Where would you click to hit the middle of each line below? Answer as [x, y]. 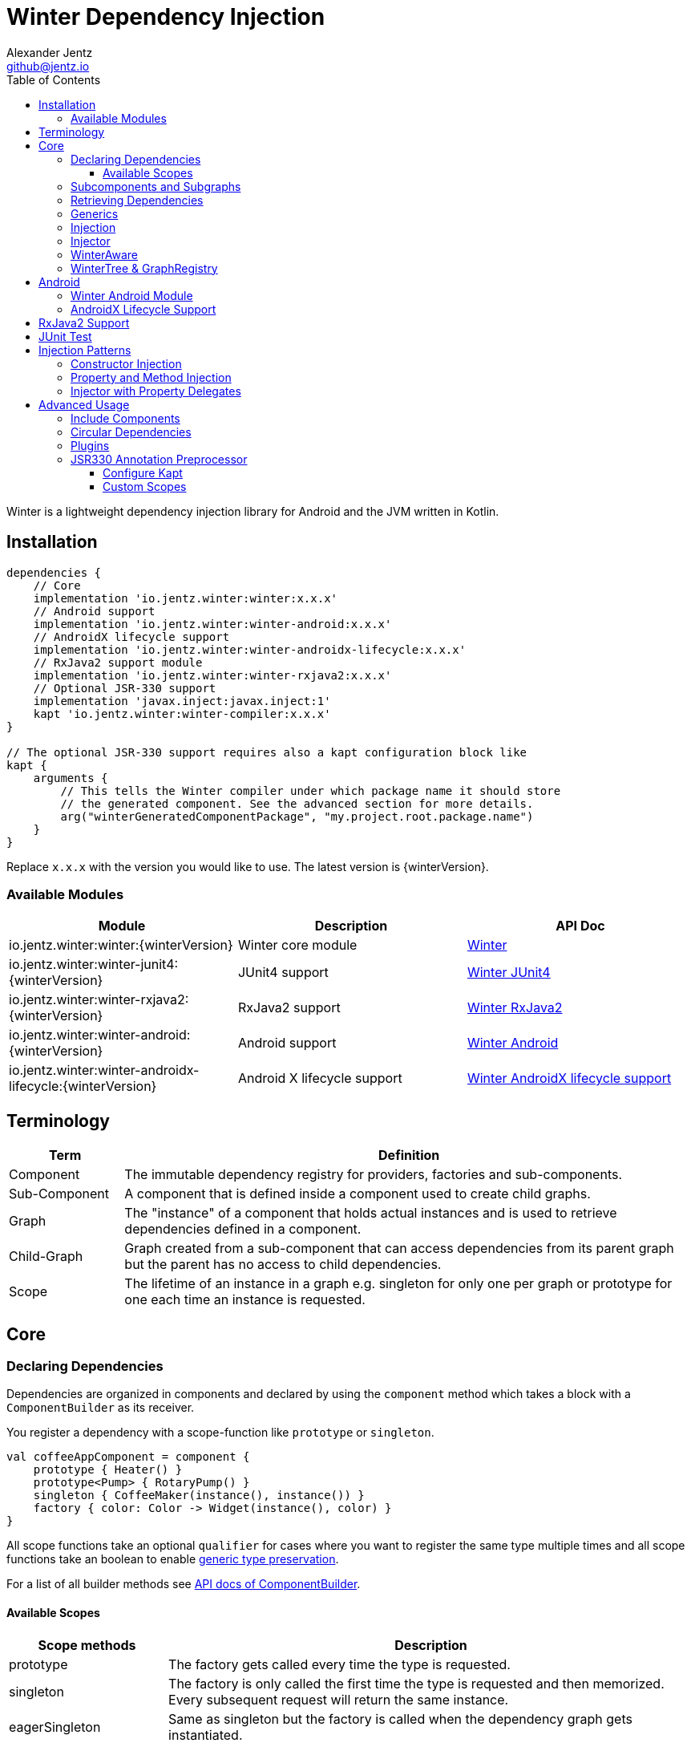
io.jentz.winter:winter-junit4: [94, 965]
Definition [409, 1155]
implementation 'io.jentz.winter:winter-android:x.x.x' [212, 624]
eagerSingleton [55, 1727]
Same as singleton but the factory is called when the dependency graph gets [400, 1719]
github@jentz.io [48, 66]
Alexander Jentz [50, 52]
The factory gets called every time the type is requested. [339, 1664]
